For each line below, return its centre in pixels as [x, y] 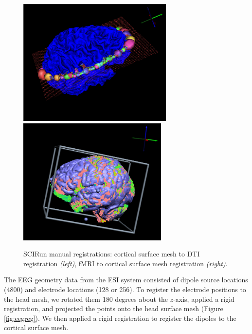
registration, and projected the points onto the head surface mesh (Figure [114, 308]
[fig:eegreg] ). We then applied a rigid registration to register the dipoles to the [120, 318]
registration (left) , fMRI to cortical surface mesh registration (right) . [126, 263]
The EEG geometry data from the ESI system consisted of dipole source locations [126, 280]
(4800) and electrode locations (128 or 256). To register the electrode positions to [125, 289]
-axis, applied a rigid [204, 299]
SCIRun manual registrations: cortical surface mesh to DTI [112, 254]
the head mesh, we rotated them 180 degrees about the [86, 299]
